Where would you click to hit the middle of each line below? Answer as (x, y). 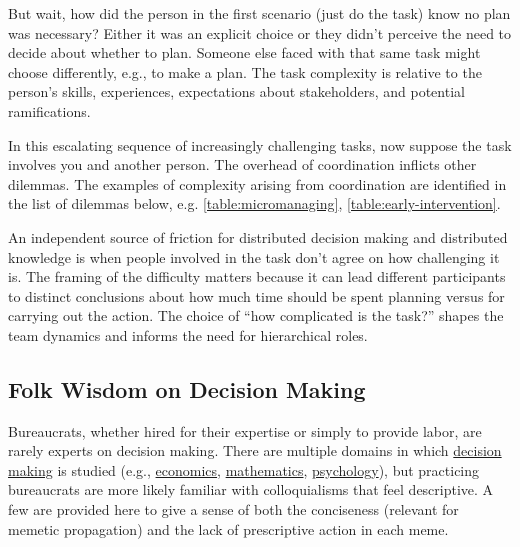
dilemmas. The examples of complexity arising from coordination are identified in (257, 183)
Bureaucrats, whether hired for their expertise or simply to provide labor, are (245, 430)
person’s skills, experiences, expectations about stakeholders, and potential (236, 91)
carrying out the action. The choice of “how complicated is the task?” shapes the (256, 315)
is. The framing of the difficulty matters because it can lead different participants (257, 276)
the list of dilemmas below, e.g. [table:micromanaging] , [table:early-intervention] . (254, 203)
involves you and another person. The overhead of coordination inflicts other (242, 164)
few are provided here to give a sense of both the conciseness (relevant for (233, 509)
